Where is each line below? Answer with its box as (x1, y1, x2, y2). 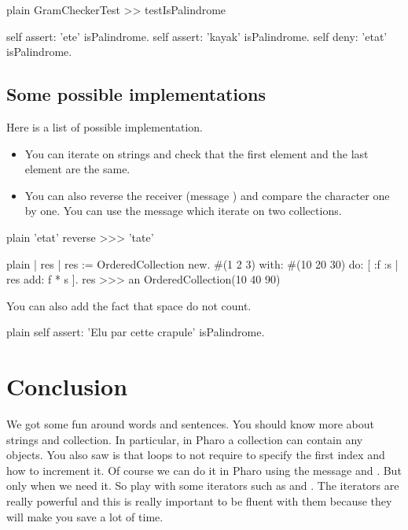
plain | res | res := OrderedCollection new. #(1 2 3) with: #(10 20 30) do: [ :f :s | (6, 255, 399, 272)
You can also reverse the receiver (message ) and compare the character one (24, 187, 390, 203)
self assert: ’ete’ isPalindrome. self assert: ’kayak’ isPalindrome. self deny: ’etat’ (6, 28, 388, 44)
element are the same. (24, 161, 130, 177)
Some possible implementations (6, 82, 266, 106)
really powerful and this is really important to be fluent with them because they (6, 493, 392, 510)
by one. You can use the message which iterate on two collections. (24, 202, 342, 219)
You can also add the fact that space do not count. (6, 297, 252, 313)
